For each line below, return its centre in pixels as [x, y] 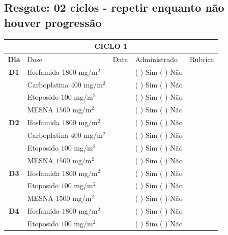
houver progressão [53, 22]
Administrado [156, 59]
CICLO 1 [111, 46]
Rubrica [202, 59]
